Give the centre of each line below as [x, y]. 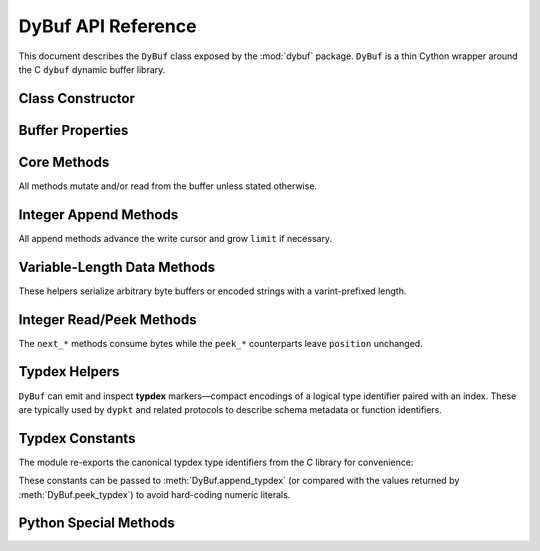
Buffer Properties [73, 130]
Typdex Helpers [69, 371]
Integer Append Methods [98, 214]
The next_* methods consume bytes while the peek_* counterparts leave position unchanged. [221, 343]
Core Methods [64, 161]
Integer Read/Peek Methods [107, 319]
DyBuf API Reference [107, 26]
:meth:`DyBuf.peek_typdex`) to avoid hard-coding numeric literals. [154, 494]
